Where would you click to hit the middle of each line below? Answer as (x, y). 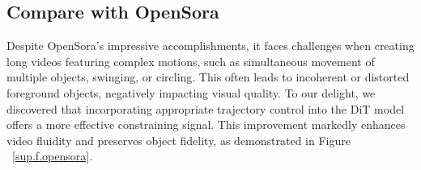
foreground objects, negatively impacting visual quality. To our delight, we (191, 92)
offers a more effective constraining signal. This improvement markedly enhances (206, 124)
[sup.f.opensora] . (53, 156)
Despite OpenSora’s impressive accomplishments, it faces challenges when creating (210, 46)
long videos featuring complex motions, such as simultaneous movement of (191, 61)
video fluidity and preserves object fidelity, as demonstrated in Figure (179, 140)
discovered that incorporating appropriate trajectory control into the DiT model (206, 108)
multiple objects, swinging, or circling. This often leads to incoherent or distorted (208, 77)
